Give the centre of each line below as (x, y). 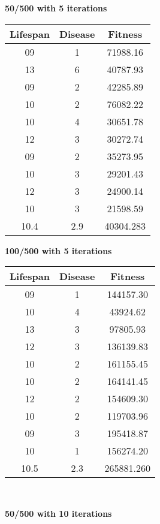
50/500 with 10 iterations (58, 513)
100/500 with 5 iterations (58, 250)
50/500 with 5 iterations (56, 8)
